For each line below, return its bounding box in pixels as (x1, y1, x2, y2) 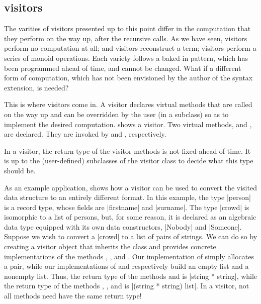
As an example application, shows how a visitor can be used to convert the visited (4, 182, 257, 192)
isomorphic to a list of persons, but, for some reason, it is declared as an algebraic (4, 212, 256, 222)
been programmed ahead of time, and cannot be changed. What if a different (4, 62, 241, 73)
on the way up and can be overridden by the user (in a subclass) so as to (4, 109, 229, 119)
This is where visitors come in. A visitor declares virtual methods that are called (4, 99, 252, 110)
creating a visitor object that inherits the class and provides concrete (4, 241, 216, 252)
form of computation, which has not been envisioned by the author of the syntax (4, 72, 253, 83)
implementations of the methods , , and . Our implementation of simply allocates (4, 251, 254, 261)
